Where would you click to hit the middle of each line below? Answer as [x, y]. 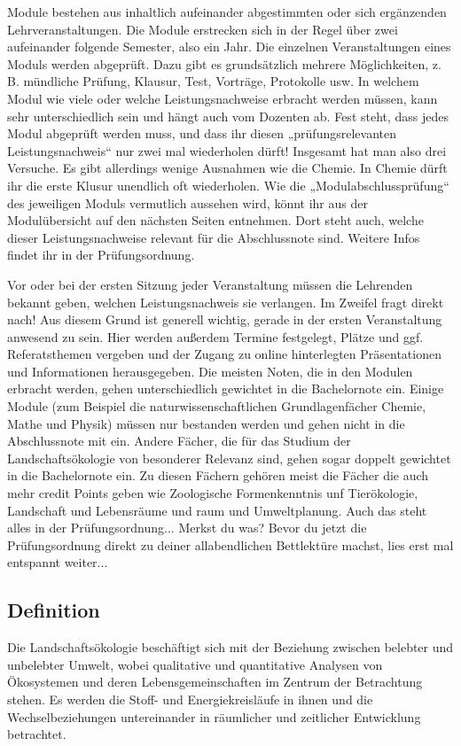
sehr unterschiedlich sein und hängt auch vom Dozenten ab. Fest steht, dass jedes [228, 116]
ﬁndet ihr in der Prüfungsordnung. [101, 255]
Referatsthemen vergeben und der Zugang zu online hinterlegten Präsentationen [224, 354]
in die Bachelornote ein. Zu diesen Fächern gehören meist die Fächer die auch [218, 475]
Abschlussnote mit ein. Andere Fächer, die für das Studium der [179, 441]
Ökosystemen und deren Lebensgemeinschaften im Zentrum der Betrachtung [215, 682]
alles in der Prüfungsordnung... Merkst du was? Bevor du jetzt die [187, 528]
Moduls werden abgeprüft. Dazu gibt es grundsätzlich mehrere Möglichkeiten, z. [224, 63]
